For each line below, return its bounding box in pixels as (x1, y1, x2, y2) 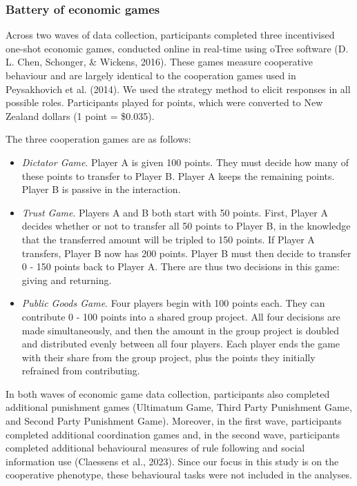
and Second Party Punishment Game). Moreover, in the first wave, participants (6, 414, 342, 428)
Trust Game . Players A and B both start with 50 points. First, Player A (21, 205, 328, 219)
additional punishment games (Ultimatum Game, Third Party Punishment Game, (6, 400, 352, 414)
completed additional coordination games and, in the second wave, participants (6, 427, 340, 441)
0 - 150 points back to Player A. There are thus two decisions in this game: (21, 259, 340, 274)
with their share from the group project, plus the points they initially (21, 350, 316, 364)
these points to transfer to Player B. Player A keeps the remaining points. (21, 168, 335, 183)
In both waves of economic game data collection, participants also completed (6, 386, 330, 401)
